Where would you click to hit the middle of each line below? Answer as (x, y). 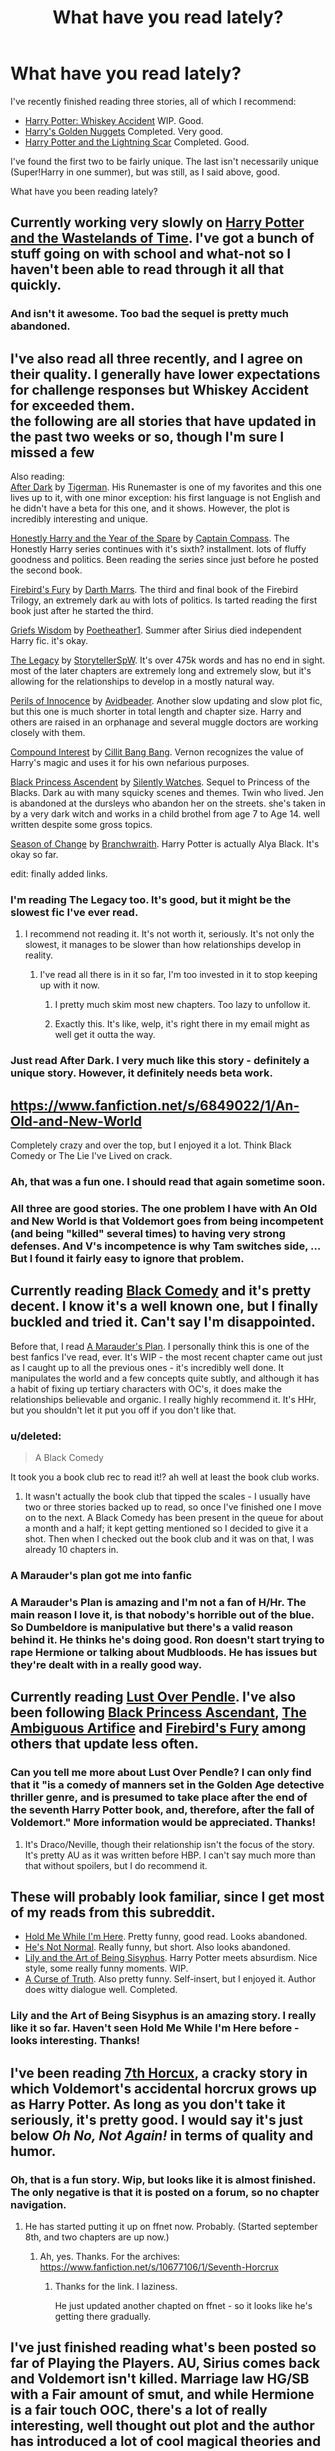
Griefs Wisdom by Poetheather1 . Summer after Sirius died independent (156, 630)
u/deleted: (36, 1436)
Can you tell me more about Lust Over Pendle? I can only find (161, 1773)
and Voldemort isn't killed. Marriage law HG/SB (160, 2379)
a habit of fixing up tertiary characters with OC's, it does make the (146, 1388)
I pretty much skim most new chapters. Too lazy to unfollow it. (182, 1005)
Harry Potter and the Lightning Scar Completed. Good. (137, 142)
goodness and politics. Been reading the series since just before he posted (164, 560)
